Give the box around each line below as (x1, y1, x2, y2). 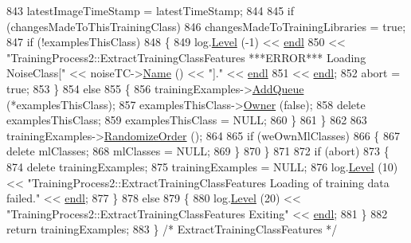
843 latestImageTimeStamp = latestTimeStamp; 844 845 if (6, 2, 295, 18)
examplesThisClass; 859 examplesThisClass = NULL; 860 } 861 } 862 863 (6, 112, 367, 128)
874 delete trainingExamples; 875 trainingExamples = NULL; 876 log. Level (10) (6, 158, 398, 174)
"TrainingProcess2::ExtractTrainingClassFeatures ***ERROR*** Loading (6, 49, 366, 65)
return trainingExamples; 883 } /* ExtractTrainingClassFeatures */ (6, 221, 338, 237)
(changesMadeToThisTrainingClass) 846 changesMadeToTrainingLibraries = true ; (6, 18, 406, 34)
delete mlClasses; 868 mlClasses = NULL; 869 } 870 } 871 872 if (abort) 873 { (6, 143, 389, 159)
